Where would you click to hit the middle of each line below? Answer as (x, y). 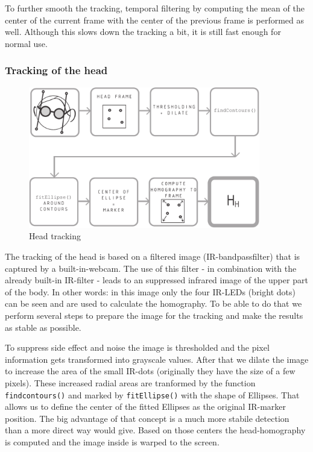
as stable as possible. (43, 327)
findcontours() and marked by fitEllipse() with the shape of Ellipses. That (152, 394)
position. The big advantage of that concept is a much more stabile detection (147, 418)
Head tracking (55, 236)
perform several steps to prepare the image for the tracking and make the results (154, 315)
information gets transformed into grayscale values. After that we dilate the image (157, 359)
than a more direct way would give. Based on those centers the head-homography (155, 430)
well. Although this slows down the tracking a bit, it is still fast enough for (143, 32)
